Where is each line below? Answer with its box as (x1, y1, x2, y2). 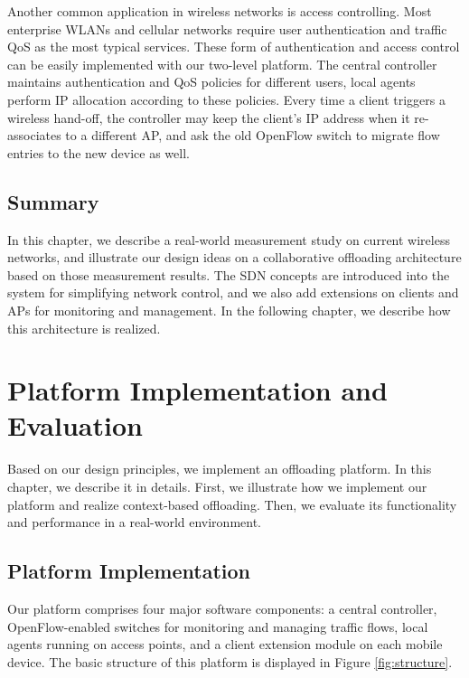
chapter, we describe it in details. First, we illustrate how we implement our (7, 477, 427, 496)
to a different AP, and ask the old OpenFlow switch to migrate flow (65, 126, 440, 145)
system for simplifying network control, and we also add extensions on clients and (7, 283, 459, 302)
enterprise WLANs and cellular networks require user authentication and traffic (7, 19, 447, 38)
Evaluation (7, 407, 143, 444)
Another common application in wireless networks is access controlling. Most (7, 2, 432, 20)
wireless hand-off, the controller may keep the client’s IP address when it (7, 108, 410, 127)
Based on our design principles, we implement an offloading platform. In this (7, 459, 432, 478)
